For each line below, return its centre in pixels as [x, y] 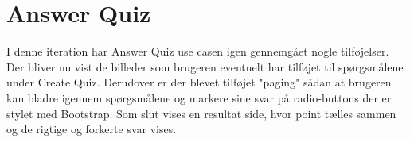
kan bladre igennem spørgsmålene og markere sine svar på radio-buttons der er [199, 97]
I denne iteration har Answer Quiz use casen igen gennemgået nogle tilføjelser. [198, 51]
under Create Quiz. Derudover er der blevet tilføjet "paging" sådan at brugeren [199, 82]
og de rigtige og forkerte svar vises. [92, 129]
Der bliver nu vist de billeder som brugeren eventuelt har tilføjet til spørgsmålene [205, 66]
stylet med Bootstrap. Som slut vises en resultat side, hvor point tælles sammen [201, 113]
